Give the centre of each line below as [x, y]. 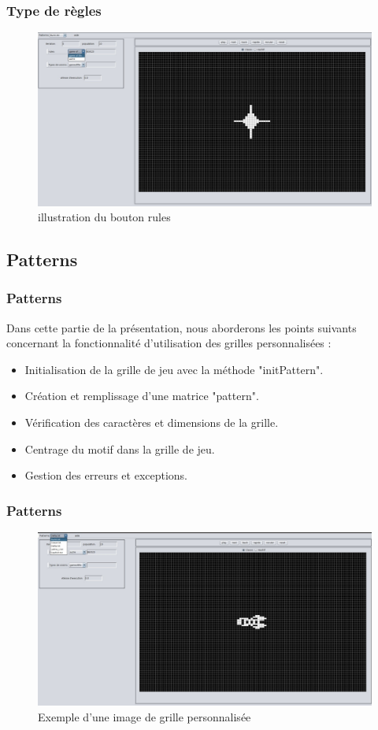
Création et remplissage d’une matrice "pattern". [142, 396]
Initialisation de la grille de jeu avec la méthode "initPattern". [174, 369]
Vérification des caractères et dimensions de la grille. [152, 422]
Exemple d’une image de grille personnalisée [145, 716]
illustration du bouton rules [104, 217]
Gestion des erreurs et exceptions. [106, 475]
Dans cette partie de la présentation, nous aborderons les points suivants [182, 327]
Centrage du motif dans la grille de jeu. [120, 448]
